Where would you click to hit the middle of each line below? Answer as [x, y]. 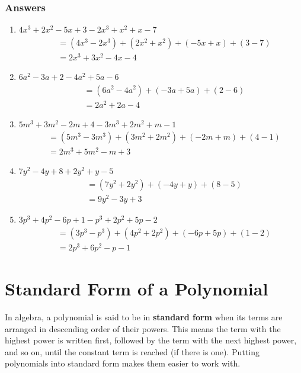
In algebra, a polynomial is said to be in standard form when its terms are [144, 317]
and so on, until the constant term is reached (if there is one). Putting [132, 351]
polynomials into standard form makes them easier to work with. [123, 363]
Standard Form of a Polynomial [137, 289]
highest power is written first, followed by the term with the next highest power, [151, 340]
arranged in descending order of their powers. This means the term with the [143, 328]
